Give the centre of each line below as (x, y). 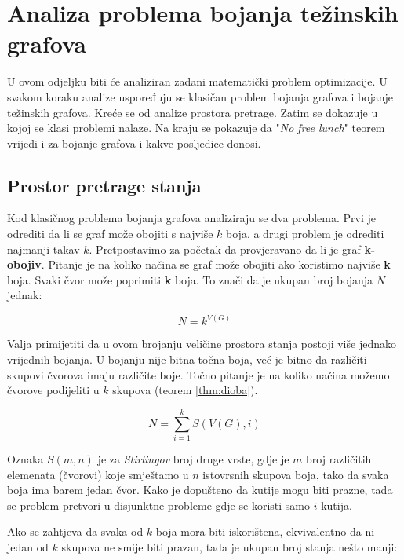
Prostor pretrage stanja (104, 185)
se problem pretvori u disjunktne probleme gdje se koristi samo (158, 505)
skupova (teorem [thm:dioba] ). (185, 390)
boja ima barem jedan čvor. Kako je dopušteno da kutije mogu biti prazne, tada (200, 490)
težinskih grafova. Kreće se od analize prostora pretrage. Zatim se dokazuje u (193, 112)
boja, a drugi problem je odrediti (305, 234)
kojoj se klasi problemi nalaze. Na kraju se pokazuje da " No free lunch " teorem (196, 128)
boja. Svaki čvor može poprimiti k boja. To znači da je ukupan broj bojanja (190, 279)
